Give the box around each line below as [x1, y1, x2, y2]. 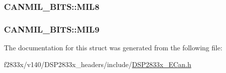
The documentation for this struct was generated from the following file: [4, 42, 223, 53]
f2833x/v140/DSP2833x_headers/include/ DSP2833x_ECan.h [4, 59, 191, 69]
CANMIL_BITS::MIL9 [4, 23, 100, 35]
